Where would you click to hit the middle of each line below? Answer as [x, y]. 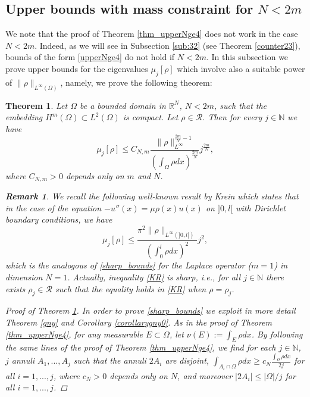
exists [15, 288]
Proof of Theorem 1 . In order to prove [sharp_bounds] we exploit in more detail [151, 310]
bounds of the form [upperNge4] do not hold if [90, 57]
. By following [277, 334]
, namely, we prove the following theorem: [136, 82]
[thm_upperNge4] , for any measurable [74, 334]
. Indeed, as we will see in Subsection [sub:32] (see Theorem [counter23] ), [167, 45]
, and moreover [205, 375]
